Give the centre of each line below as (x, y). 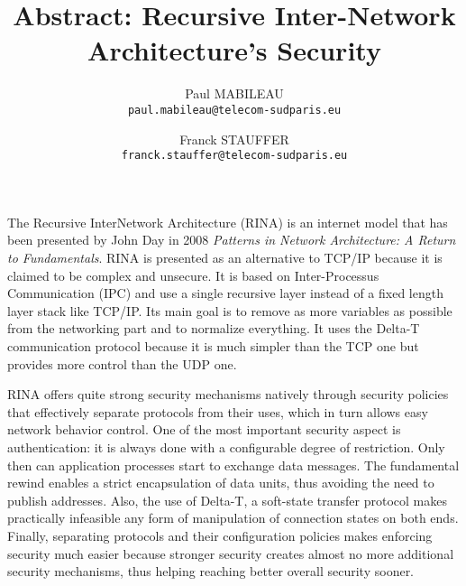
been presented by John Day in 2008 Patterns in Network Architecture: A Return (232, 240)
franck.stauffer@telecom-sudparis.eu (234, 156)
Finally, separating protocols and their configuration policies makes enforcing (220, 535)
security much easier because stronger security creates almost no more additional (231, 553)
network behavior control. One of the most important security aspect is (204, 429)
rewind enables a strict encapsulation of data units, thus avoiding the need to (221, 483)
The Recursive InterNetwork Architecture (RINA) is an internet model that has (228, 222)
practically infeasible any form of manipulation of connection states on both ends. (233, 518)
